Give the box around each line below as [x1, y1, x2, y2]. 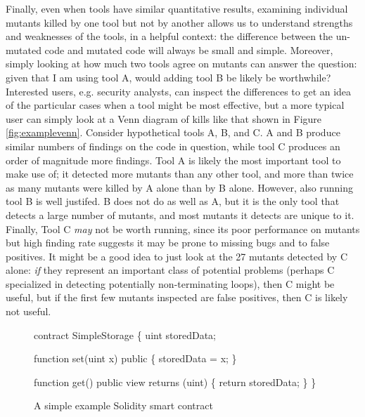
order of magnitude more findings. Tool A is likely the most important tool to [6, 152, 341, 167]
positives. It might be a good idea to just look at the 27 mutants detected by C [6, 249, 347, 263]
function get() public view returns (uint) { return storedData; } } [34, 374, 316, 389]
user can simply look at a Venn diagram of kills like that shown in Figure [6, 111, 322, 126]
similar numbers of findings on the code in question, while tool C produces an [6, 138, 340, 153]
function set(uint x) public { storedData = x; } [34, 351, 237, 366]
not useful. [6, 304, 51, 319]
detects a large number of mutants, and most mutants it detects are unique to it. [6, 207, 354, 222]
